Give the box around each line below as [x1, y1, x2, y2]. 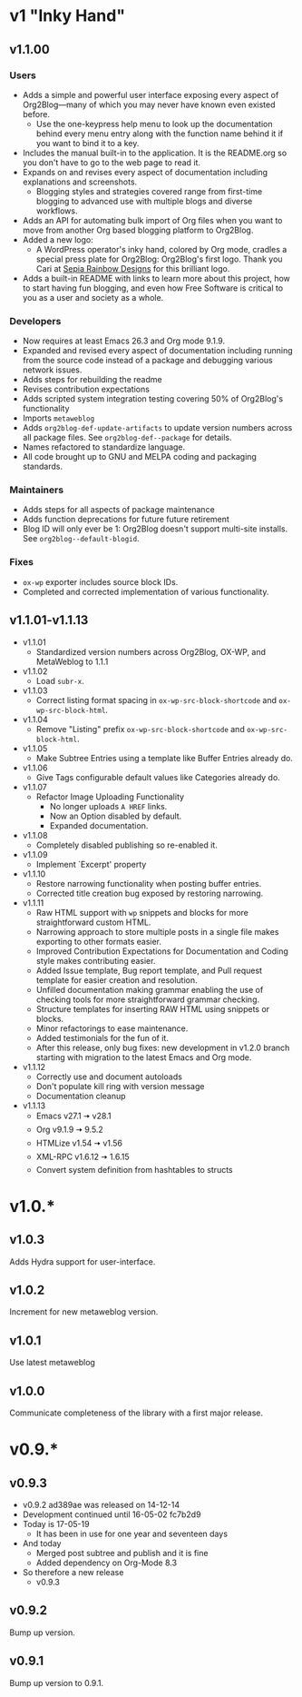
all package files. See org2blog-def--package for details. [22, 432, 233, 443]
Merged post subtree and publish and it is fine [35, 1548, 209, 1559]
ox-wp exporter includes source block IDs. [22, 576, 179, 587]
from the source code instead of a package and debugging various [22, 355, 274, 366]
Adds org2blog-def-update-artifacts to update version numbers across [22, 422, 293, 433]
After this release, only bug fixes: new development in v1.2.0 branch [35, 1042, 290, 1053]
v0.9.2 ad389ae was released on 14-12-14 [22, 1500, 180, 1511]
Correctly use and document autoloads [35, 1071, 183, 1082]
